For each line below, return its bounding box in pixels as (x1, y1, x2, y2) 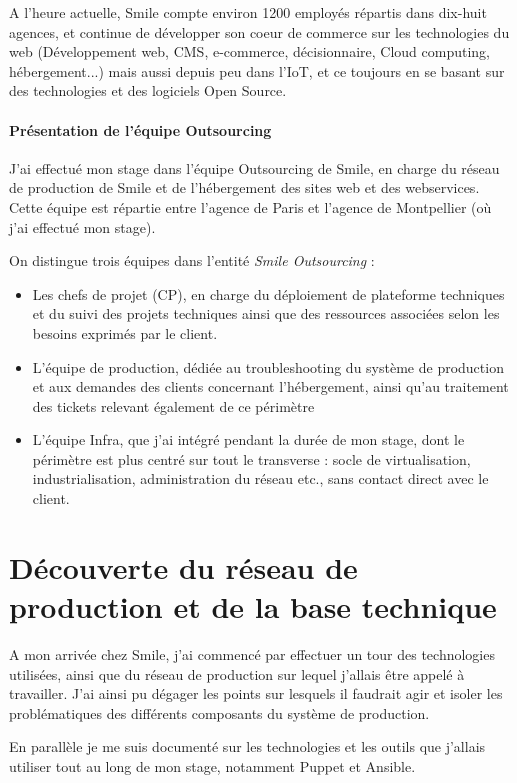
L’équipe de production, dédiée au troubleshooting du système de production (32, 356, 504, 377)
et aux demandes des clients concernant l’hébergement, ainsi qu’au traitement (32, 376, 509, 397)
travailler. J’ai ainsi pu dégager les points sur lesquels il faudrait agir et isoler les (9, 683, 503, 704)
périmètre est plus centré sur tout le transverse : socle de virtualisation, (32, 448, 471, 469)
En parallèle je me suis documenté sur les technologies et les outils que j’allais (9, 736, 486, 757)
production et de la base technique (9, 586, 497, 627)
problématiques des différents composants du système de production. (9, 702, 430, 723)
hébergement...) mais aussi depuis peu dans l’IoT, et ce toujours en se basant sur (9, 60, 505, 81)
